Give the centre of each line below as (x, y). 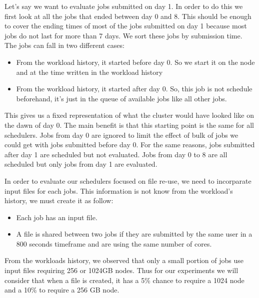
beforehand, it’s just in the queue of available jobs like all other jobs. (121, 98)
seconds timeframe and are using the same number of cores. (120, 243)
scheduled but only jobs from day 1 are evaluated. (81, 164)
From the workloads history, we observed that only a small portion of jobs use (124, 260)
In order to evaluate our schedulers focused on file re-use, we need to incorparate (128, 180)
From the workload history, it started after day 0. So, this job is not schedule (134, 89)
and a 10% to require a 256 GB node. (62, 290)
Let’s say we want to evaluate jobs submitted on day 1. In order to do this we (124, 6)
